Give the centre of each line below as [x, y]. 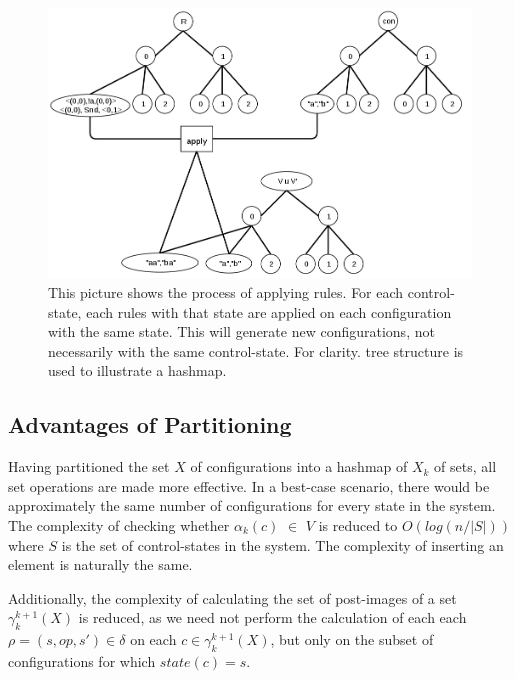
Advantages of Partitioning [150, 424]
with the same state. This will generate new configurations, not [241, 331]
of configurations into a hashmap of [299, 466]
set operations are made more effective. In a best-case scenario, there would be [249, 485]
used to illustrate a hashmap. [137, 370]
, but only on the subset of [352, 639]
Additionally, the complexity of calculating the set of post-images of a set [232, 597]
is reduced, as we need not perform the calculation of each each [272, 617]
